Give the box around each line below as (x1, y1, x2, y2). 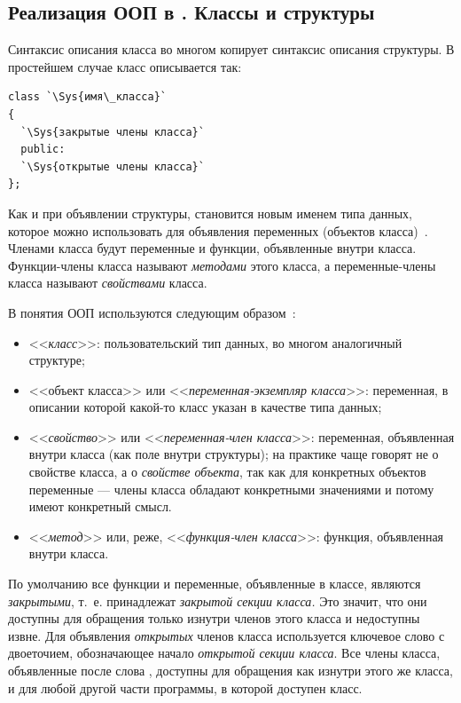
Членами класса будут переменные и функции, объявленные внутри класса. (8, 239, 417, 257)
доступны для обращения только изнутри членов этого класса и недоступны (8, 609, 420, 628)
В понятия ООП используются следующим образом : (8, 303, 296, 321)
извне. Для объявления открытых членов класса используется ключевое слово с (8, 626, 445, 644)
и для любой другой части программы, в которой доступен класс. (8, 678, 363, 697)
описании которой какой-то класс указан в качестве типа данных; (28, 398, 382, 416)
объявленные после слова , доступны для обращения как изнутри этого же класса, (8, 661, 453, 680)
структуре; (28, 351, 85, 369)
